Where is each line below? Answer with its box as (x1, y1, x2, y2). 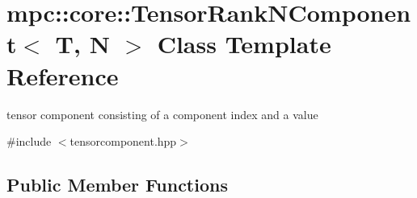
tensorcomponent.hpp (69, 133, 177, 150)
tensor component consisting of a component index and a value (6, 105, 318, 122)
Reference (6, 59, 119, 92)
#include (6, 133, 52, 150)
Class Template (157, 27, 331, 60)
